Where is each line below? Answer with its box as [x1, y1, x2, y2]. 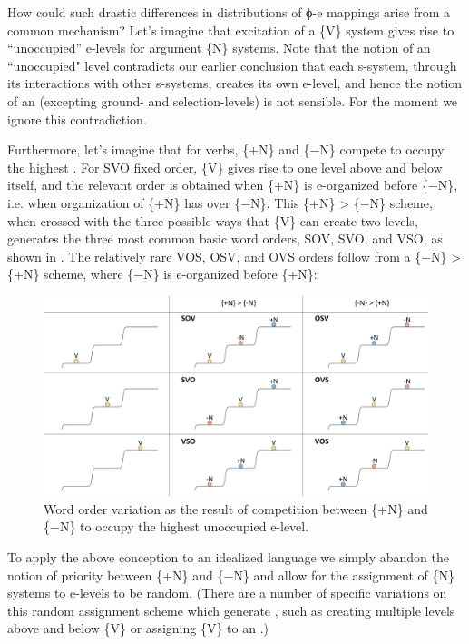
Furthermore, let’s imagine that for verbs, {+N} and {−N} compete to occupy [7, 140, 445, 159]
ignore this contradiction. [7, 109, 147, 128]
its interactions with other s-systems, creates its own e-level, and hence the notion [7, 74, 463, 93]
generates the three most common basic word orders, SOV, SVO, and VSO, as [7, 229, 443, 248]
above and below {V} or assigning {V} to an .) [7, 619, 269, 638]
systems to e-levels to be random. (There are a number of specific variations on [7, 583, 447, 602]
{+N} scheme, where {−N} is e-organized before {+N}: [7, 264, 318, 283]
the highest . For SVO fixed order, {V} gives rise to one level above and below [7, 157, 443, 176]
